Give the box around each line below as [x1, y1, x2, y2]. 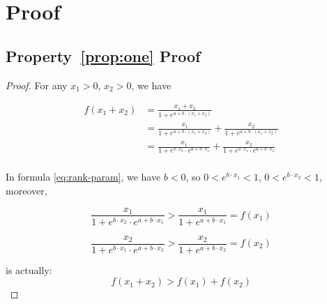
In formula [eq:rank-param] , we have [6, 169, 161, 184]
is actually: [6, 262, 52, 277]
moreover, [6, 183, 47, 197]
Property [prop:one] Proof [6, 45, 201, 66]
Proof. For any [6, 77, 68, 92]
